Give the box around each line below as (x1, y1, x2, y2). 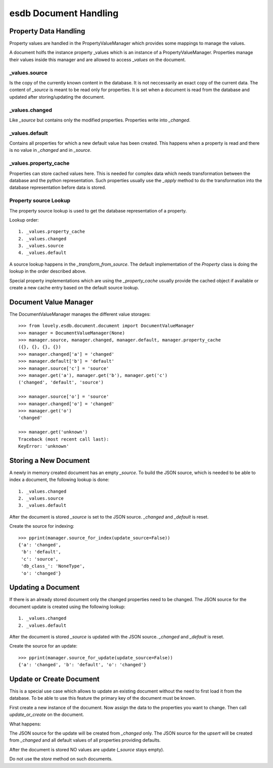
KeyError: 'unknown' (18, 443, 69, 449)
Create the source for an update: (9, 643, 78, 649)
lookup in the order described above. (9, 268, 87, 274)
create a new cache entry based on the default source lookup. (9, 285, 139, 291)
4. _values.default (18, 250, 67, 255)
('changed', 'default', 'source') (18, 379, 104, 386)
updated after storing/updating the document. (9, 94, 105, 100)
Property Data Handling (9, 27, 85, 35)
